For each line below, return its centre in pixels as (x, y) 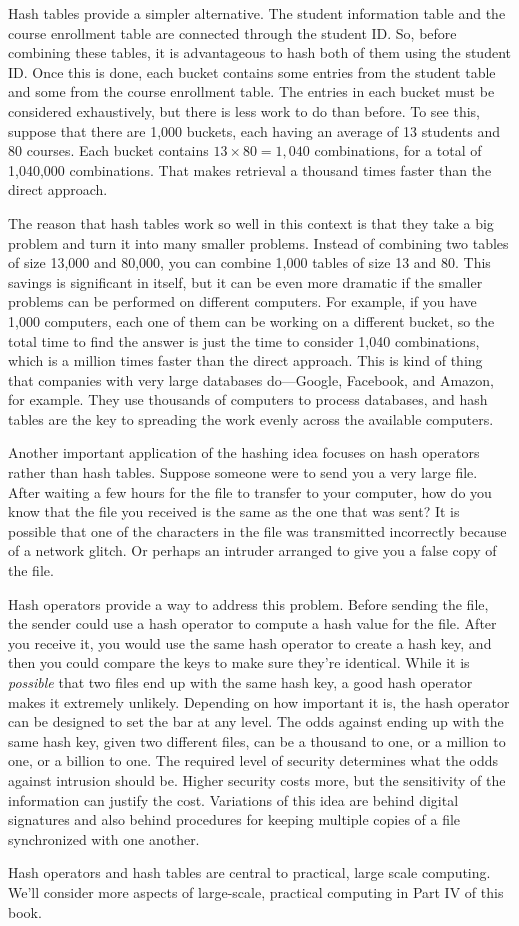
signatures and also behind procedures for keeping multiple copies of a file (234, 819)
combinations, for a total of (398, 150)
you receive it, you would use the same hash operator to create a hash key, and (250, 642)
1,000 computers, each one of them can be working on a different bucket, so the (251, 320)
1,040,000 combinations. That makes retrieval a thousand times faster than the (250, 169)
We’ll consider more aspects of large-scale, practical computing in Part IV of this (256, 891)
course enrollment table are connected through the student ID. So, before (232, 32)
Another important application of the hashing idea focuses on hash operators (244, 452)
